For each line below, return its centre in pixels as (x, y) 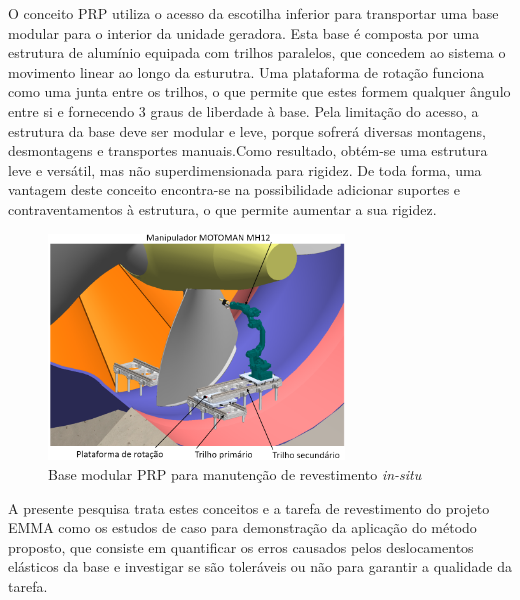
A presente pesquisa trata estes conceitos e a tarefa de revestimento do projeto (249, 507)
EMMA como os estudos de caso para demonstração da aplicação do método (242, 527)
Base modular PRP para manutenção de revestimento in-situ (235, 474)
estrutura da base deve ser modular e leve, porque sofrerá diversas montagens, (247, 130)
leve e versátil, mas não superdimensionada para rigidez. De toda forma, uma (245, 169)
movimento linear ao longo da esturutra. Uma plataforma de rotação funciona (246, 71)
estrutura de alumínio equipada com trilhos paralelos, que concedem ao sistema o (257, 52)
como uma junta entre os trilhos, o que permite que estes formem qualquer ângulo (259, 91)
